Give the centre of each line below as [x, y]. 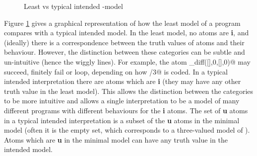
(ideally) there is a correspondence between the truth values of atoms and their [124, 42]
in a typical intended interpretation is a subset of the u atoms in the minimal [122, 120]
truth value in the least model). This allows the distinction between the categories [129, 91]
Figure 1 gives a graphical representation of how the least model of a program [122, 23]
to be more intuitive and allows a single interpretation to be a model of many [122, 101]
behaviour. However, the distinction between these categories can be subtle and [125, 52]
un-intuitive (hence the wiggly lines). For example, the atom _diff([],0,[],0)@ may [127, 61]
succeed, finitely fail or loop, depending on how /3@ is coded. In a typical [116, 71]
